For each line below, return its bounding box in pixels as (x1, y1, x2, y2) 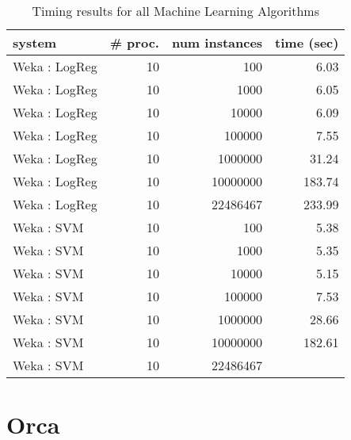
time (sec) (275, 33, 339, 52)
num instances (171, 33, 263, 52)
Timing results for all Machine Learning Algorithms (32, 2, 319, 20)
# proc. (109, 33, 159, 52)
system (13, 33, 57, 52)
